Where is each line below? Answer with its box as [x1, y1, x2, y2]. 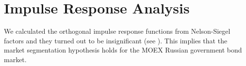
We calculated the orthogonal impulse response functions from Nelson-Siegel [4, 26, 230, 36]
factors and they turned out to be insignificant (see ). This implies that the [4, 35, 228, 45]
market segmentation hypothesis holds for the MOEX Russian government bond [4, 45, 242, 55]
